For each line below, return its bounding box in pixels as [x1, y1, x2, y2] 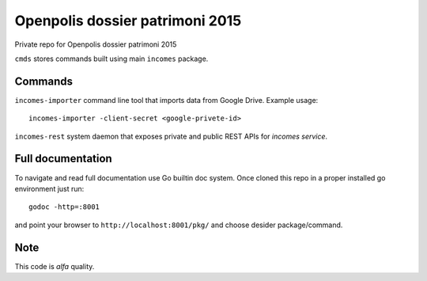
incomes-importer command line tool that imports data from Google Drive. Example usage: [14, 95, 319, 104]
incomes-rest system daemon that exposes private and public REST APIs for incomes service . [14, 131, 328, 141]
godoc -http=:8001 [28, 203, 100, 211]
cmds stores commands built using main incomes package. [14, 54, 209, 63]
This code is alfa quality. [14, 261, 95, 271]
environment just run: [14, 184, 85, 193]
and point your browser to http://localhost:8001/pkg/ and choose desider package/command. [14, 220, 343, 230]
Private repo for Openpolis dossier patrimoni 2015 [14, 40, 177, 49]
